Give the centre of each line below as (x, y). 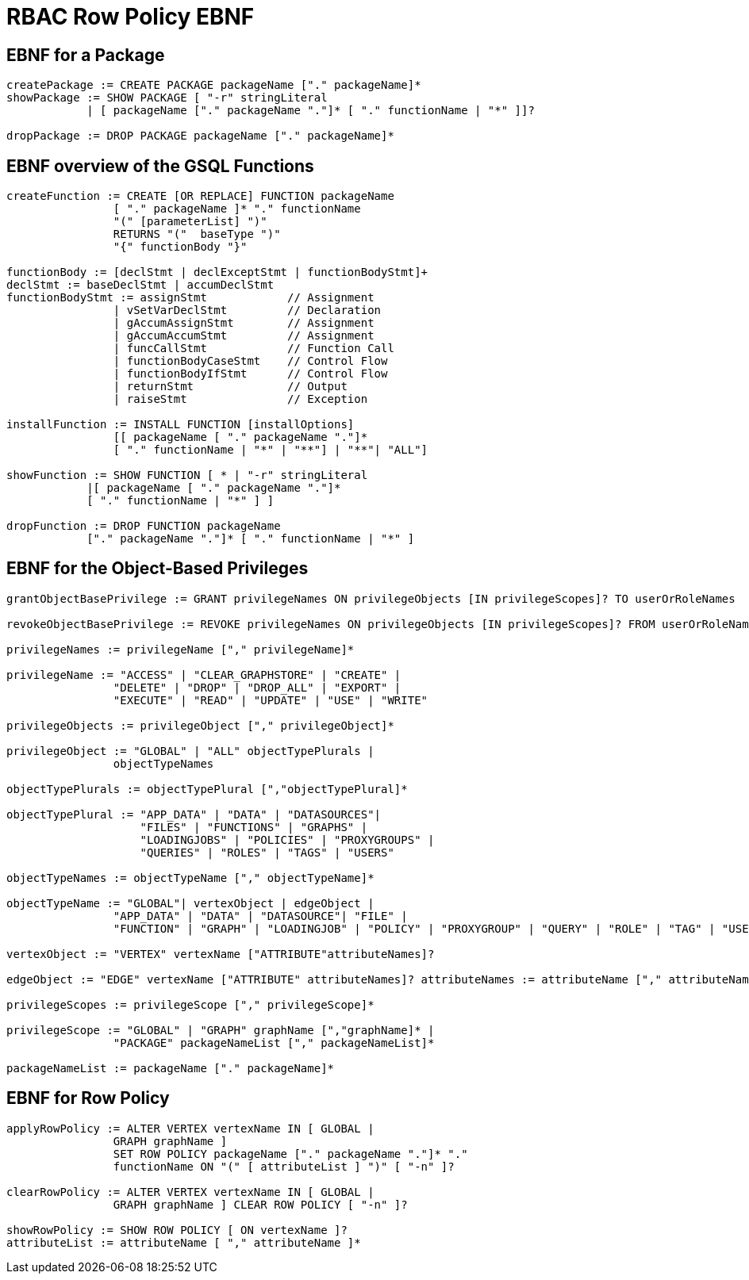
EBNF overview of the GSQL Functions (160, 166)
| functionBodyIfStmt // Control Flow (250, 374)
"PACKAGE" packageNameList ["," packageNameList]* (274, 1042)
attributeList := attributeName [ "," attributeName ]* (184, 1242)
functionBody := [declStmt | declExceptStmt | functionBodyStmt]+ (217, 272)
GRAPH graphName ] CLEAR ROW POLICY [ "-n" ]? (260, 1204)
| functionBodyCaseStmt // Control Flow (250, 361)
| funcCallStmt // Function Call (254, 349)
